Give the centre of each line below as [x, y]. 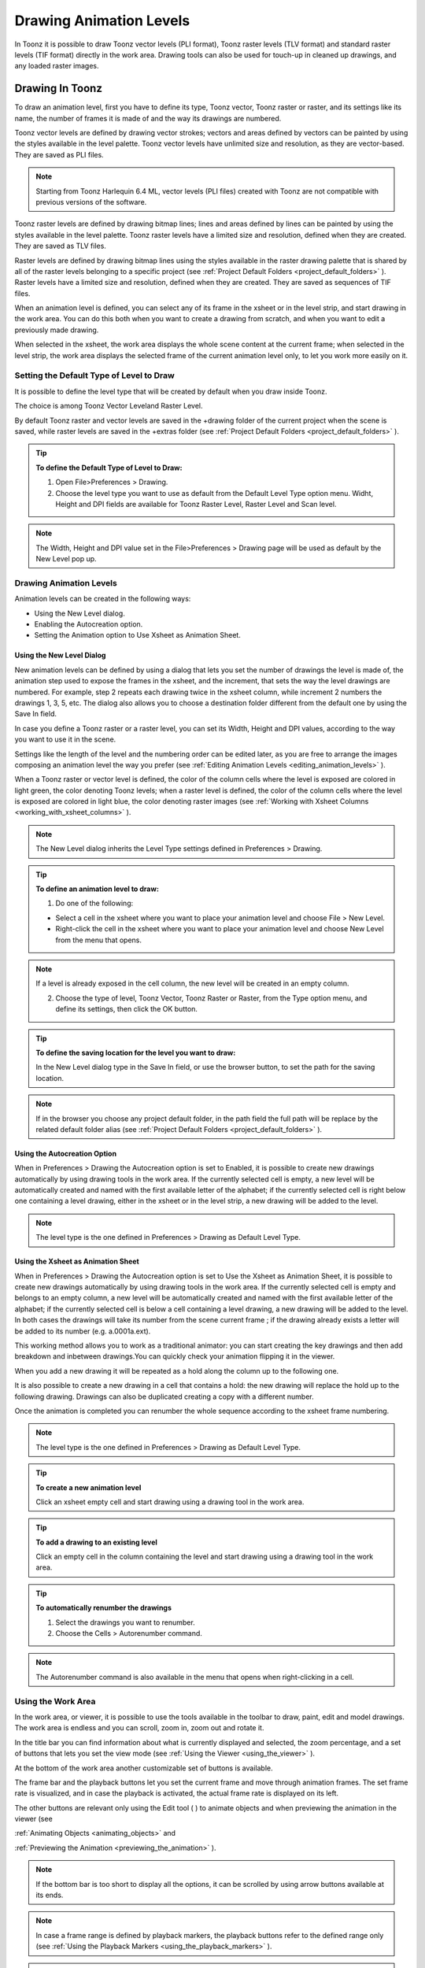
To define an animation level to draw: [97, 889]
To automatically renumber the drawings [104, 1608]
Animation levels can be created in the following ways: [103, 599]
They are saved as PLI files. [59, 154]
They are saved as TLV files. [60, 246]
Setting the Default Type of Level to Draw [94, 375]
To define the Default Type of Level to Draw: [109, 468]
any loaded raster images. [57, 66]
